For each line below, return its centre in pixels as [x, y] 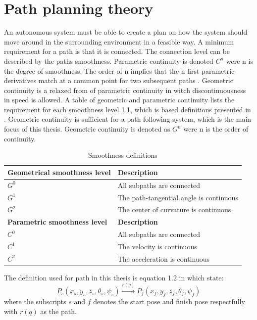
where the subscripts [35, 301]
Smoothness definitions [123, 155]
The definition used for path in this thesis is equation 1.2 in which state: [114, 277]
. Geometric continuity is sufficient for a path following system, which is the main [128, 119]
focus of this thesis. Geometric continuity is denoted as [87, 129]
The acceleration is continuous [163, 258]
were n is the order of [216, 129]
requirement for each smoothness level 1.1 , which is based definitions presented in [128, 109]
